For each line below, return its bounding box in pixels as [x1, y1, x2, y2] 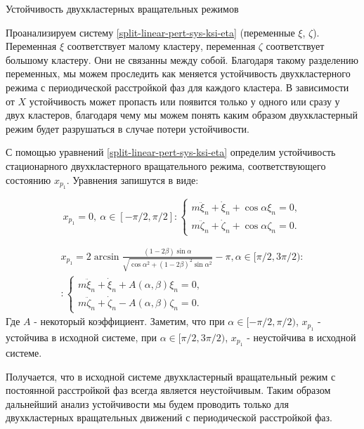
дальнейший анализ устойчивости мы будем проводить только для [6, 396, 289, 411]
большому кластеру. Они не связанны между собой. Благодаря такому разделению [6, 52, 358, 67]
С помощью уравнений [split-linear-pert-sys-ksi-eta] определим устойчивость [6, 145, 336, 159]
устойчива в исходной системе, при [6, 329, 157, 344]
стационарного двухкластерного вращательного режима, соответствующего [6, 158, 326, 173]
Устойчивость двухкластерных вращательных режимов [6, 1, 239, 15]
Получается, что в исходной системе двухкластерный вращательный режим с [6, 369, 336, 383]
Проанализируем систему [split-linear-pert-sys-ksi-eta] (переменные [6, 25, 295, 39]
